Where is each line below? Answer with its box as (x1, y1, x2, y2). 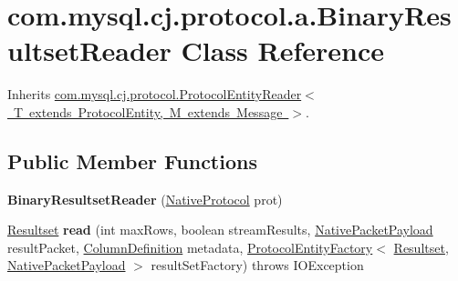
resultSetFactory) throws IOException (151, 256, 364, 275)
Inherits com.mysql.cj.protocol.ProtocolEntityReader (7, 85, 302, 104)
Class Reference (181, 32, 385, 69)
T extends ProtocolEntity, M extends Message (13, 102, 283, 121)
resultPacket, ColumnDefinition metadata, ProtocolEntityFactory (7, 237, 373, 256)
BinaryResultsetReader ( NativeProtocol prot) (7, 189, 283, 208)
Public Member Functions (7, 146, 257, 175)
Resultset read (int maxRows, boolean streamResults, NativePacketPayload (7, 220, 433, 239)
